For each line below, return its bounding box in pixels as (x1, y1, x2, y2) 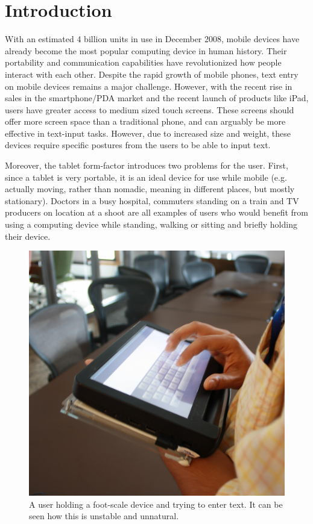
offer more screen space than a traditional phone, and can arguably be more (5, 115, 286, 128)
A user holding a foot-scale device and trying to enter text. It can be (29, 497, 283, 510)
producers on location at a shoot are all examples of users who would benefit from (5, 206, 309, 219)
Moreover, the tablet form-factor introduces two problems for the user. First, (5, 159, 288, 172)
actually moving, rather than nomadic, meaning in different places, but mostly (5, 182, 295, 195)
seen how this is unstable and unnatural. (29, 510, 179, 522)
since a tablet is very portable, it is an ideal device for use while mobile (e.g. (5, 170, 287, 183)
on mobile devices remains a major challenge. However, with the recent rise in (5, 80, 292, 92)
